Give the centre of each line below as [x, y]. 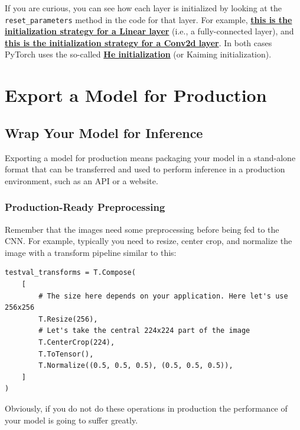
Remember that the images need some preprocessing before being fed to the [142, 229]
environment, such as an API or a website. [81, 180]
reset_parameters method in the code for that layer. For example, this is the [149, 19]
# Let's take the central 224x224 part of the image [144, 331]
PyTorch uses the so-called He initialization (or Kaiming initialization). [138, 54]
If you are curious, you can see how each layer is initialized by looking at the [143, 8]
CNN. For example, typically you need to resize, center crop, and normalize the [149, 241]
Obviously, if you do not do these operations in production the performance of [146, 408]
